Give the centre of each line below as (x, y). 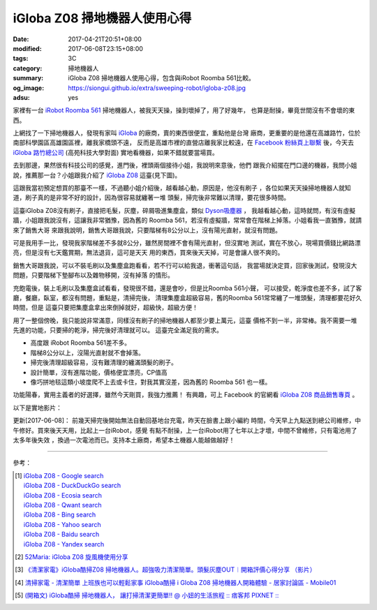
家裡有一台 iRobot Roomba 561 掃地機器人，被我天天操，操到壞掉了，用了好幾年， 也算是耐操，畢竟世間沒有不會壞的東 (184, 110)
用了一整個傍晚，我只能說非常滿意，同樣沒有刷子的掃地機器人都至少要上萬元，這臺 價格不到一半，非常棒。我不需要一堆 (185, 320)
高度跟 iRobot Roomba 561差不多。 (81, 343)
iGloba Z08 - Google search (64, 475)
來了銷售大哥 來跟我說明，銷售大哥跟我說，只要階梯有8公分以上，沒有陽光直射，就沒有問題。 (147, 230)
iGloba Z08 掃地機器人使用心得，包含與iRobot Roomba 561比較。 (161, 78)
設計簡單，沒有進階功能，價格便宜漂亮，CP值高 (99, 372)
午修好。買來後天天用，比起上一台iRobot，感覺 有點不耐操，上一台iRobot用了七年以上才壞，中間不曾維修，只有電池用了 (185, 430)
